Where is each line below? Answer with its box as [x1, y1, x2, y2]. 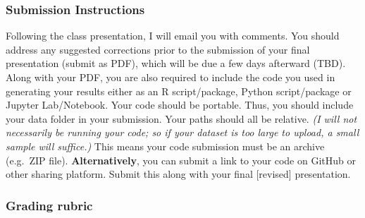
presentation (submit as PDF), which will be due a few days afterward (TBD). [6, 56, 346, 71]
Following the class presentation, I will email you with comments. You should [6, 28, 340, 43]
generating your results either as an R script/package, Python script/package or [6, 83, 352, 98]
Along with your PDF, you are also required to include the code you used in [6, 70, 335, 84]
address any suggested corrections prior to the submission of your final [6, 42, 310, 56]
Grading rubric [6, 196, 93, 214]
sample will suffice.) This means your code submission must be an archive [6, 138, 325, 153]
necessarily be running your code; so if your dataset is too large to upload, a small [6, 125, 359, 140]
